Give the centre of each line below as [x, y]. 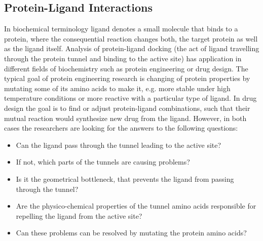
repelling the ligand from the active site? [79, 215]
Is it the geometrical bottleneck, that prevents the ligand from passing [125, 178]
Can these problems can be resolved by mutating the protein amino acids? [131, 233]
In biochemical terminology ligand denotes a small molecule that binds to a [121, 29]
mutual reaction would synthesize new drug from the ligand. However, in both [125, 118]
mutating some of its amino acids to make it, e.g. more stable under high [117, 88]
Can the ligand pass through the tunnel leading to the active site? [119, 145]
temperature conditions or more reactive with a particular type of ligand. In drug [130, 98]
